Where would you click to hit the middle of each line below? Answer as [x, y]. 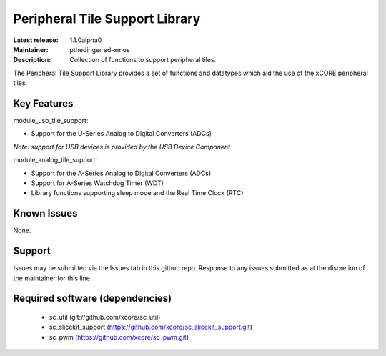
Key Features [43, 103]
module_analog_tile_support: [55, 160]
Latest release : [36, 40]
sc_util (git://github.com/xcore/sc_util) [105, 317]
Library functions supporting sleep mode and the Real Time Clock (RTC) [137, 193]
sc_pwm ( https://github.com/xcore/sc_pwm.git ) [119, 337]
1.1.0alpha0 [86, 40]
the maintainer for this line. [53, 278]
